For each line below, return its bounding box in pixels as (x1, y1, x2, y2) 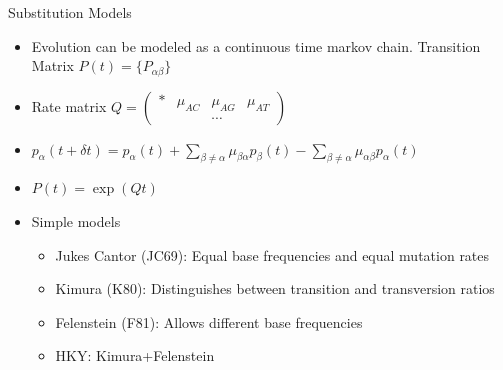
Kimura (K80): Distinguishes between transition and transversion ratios (55, 278, 495, 299)
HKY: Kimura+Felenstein (55, 345, 215, 366)
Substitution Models (8, 2, 132, 22)
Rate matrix (31, 95, 107, 116)
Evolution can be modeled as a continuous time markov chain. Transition (31, 35, 481, 56)
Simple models (31, 211, 121, 232)
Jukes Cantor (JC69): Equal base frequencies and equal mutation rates (55, 244, 490, 265)
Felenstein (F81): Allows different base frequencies (55, 311, 363, 332)
